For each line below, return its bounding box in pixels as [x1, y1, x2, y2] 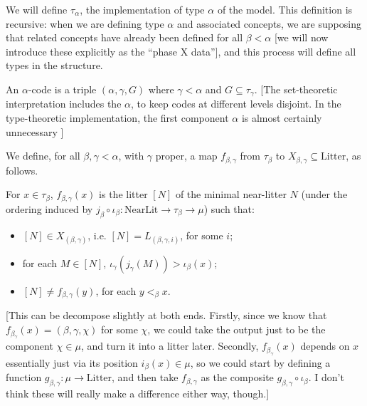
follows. [6, 162, 38, 177]
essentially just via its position [6, 355, 138, 370]
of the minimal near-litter [175, 187, 287, 202]
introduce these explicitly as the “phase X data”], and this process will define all [6, 43, 356, 58]
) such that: [203, 201, 255, 216]
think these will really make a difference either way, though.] [6, 386, 270, 401]
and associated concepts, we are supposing [176, 16, 361, 31]
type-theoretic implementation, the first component [6, 110, 229, 125]
